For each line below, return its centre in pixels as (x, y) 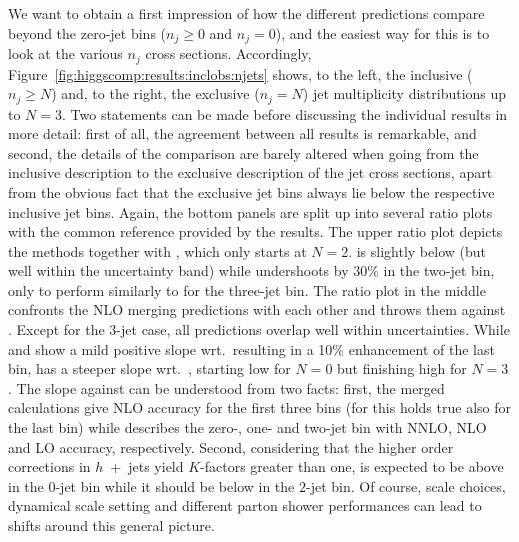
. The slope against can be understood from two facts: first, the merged (226, 387)
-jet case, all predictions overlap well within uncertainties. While (313, 329)
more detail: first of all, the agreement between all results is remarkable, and (242, 133)
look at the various (65, 53)
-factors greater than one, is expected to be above (352, 466)
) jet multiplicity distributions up (404, 93)
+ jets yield (147, 466)
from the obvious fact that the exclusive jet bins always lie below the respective (251, 191)
